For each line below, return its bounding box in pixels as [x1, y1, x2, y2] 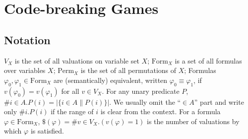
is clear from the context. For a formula [100, 106, 221, 117]
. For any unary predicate [102, 85, 180, 96]
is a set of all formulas [175, 55, 242, 66]
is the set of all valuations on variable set [14, 55, 139, 66]
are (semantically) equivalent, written [53, 74, 168, 85]
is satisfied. [30, 126, 64, 136]
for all [61, 85, 79, 96]
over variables [4, 65, 46, 75]
